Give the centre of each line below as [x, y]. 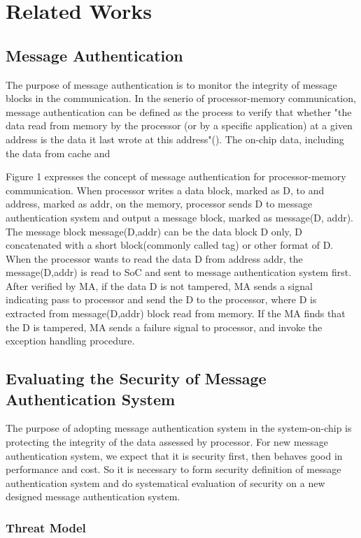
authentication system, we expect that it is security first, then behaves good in [174, 455]
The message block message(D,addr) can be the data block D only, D [154, 231]
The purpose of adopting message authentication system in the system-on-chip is [179, 428]
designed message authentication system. [93, 496]
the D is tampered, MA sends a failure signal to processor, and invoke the [164, 327]
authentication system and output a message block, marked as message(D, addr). [179, 217]
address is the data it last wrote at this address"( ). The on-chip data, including [175, 139]
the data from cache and [58, 153]
